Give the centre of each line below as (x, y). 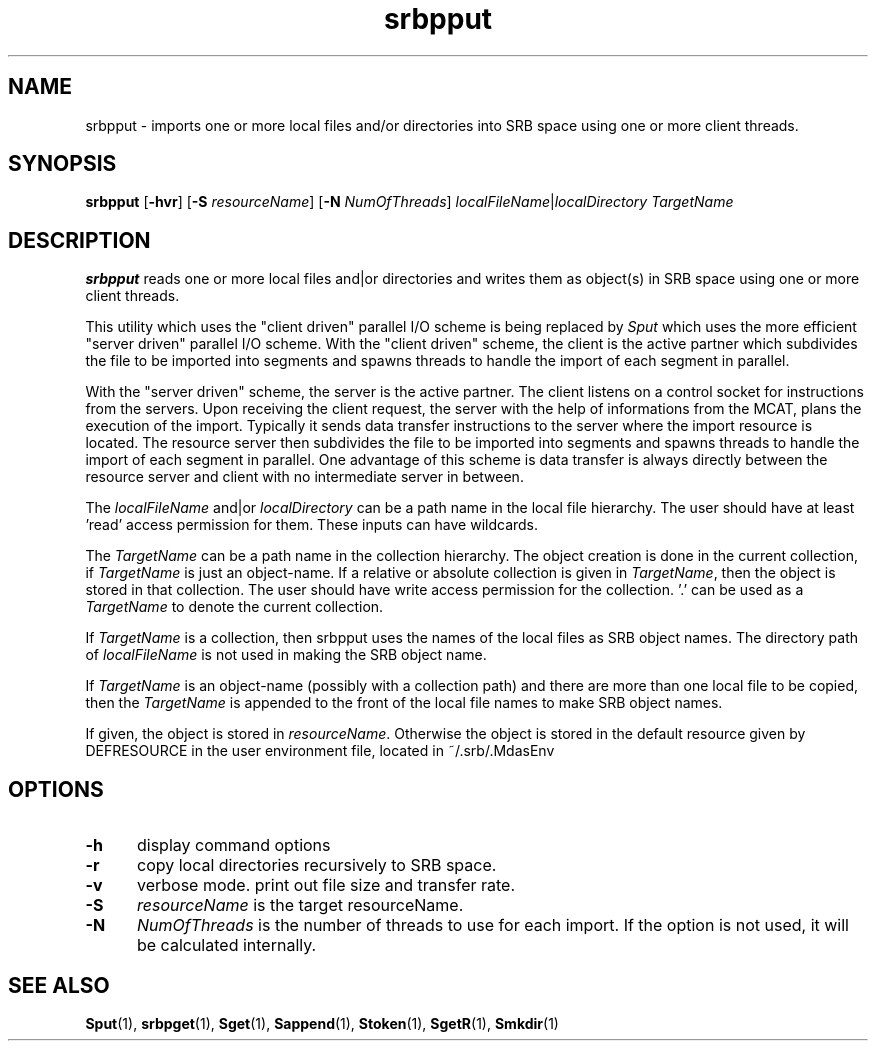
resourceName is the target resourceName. (300, 905)
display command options (233, 845)
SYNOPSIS (62, 164)
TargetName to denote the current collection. (234, 607)
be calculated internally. (226, 945)
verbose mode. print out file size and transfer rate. (326, 885)
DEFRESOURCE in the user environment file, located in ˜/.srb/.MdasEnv (320, 751)
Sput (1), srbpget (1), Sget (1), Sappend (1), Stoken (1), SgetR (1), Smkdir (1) (322, 1023)
